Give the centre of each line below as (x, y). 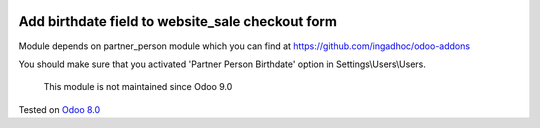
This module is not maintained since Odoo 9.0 (138, 87)
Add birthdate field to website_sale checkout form (177, 21)
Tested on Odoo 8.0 (59, 109)
